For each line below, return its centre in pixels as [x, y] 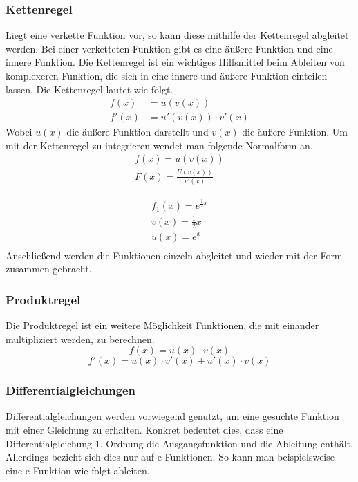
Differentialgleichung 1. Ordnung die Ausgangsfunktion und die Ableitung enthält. [179, 443]
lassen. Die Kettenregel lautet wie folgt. [89, 89]
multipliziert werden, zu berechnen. [80, 339]
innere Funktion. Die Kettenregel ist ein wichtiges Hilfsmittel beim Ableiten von [175, 62]
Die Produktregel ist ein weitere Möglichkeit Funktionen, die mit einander [162, 325]
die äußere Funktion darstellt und [138, 132]
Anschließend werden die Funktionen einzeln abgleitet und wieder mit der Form [174, 255]
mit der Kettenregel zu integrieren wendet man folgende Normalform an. [159, 145]
